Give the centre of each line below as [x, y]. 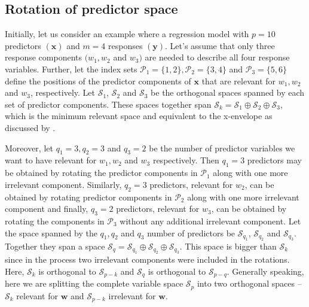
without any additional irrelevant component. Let [210, 221]
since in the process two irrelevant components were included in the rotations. [147, 259]
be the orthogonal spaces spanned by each [228, 92]
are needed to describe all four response [217, 57]
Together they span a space [55, 246]
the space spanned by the [51, 232]
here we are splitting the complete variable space [94, 283]
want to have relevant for [51, 160]
